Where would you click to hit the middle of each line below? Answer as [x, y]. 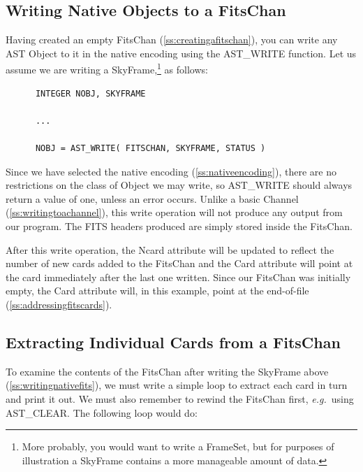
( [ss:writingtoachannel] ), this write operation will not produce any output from [174, 212]
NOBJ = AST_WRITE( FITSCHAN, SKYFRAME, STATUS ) [150, 149]
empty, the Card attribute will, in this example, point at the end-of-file [157, 291]
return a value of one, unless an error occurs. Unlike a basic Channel [152, 198]
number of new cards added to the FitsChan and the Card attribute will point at [179, 263]
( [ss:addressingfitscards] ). [59, 304]
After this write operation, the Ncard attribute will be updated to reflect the [170, 249]
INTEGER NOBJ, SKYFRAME [90, 93]
